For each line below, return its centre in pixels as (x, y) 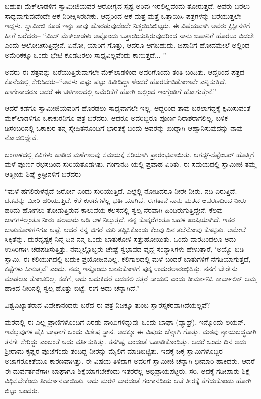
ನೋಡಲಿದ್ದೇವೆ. (22, 137)
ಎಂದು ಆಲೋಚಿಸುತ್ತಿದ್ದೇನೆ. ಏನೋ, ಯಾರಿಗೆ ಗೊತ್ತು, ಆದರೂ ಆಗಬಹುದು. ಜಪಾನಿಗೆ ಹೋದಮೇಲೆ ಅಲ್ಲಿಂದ (127, 45)
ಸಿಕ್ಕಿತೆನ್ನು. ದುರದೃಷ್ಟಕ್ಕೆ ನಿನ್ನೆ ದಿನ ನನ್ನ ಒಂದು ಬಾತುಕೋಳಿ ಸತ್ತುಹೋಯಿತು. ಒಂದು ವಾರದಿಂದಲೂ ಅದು (121, 239)
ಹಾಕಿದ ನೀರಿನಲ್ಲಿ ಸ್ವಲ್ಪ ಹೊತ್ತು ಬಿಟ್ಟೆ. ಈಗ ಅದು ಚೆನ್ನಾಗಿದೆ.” (72, 288)
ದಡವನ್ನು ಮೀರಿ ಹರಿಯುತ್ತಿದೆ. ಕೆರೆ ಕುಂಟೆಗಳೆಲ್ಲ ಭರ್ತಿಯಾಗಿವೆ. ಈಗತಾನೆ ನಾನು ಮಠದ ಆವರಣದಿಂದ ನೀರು (126, 200)
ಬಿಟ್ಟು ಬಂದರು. (22, 390)
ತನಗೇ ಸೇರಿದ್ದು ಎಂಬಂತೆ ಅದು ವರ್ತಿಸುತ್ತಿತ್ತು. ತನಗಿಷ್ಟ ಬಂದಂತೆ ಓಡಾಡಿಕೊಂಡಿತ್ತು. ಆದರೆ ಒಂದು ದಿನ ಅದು (126, 341)
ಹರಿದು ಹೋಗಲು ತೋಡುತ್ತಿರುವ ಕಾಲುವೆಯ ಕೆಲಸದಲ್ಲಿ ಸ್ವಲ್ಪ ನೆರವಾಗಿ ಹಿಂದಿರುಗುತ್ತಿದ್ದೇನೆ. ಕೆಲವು (114, 210)
